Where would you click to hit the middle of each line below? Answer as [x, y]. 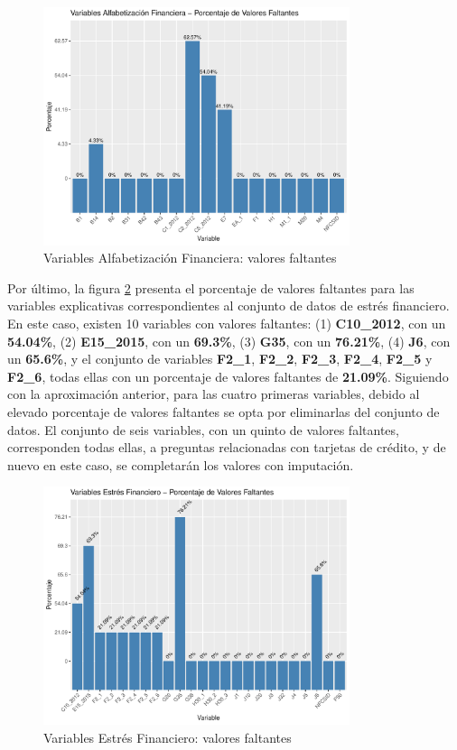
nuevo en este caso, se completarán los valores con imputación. [181, 464]
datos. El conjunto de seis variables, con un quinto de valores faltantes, [203, 429]
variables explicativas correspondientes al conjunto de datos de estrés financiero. [228, 306]
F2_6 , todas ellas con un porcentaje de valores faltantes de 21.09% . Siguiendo [228, 376]
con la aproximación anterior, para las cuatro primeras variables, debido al [214, 394]
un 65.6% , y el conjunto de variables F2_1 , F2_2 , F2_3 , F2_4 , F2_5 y [220, 359]
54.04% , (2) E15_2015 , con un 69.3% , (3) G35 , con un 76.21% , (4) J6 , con [229, 341]
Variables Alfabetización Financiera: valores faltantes [190, 258]
